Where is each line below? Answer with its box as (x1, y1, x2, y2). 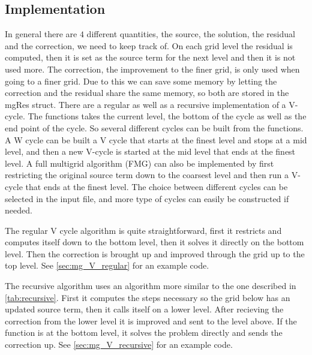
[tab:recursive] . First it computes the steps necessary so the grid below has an (5, 291, 290, 303)
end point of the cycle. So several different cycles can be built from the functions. (5, 121, 304, 134)
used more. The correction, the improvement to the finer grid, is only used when (5, 62, 300, 75)
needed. (5, 204, 32, 216)
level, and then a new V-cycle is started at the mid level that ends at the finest (5, 145, 296, 158)
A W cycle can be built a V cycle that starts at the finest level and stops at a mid (5, 133, 307, 146)
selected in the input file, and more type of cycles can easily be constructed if (5, 192, 289, 204)
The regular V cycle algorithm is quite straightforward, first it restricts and (5, 224, 282, 236)
